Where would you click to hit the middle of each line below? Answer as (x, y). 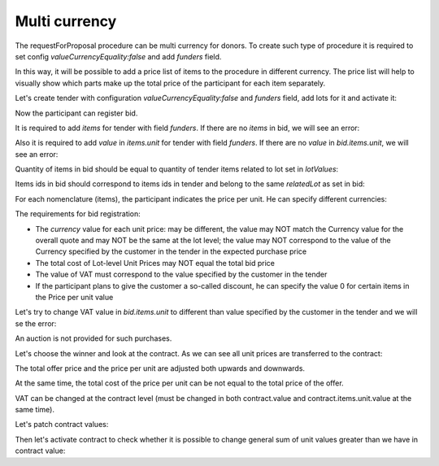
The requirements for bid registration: (78, 214)
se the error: (36, 323)
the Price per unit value (74, 297)
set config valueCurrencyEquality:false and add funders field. (118, 56)
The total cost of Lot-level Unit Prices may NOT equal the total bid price (155, 263)
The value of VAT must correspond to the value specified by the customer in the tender (181, 274)
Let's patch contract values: (62, 425)
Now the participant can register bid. (76, 113)
